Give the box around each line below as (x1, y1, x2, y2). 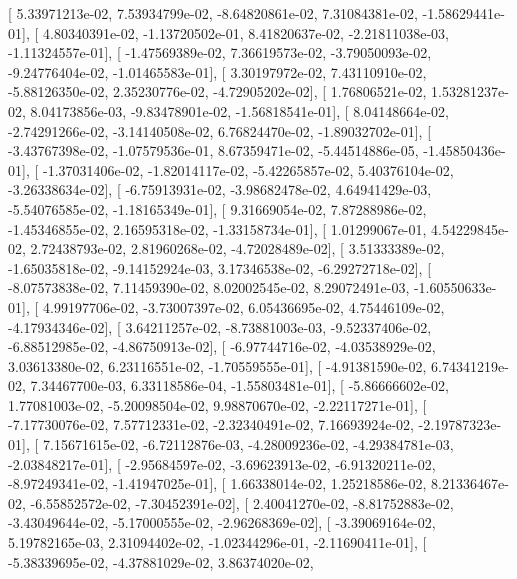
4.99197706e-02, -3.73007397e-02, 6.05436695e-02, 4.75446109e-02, (42, 296, 445, 317)
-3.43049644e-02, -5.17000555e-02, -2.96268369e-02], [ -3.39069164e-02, (8, 512, 436, 533)
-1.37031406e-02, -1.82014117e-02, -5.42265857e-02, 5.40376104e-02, (42, 159, 454, 180)
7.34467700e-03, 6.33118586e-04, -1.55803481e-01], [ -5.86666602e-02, (30, 375, 449, 396)
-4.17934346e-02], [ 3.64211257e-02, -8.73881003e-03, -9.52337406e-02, (8, 316, 432, 337)
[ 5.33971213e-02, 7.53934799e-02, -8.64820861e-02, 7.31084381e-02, (8, 3, 418, 23)
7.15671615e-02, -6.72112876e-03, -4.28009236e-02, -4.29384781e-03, (42, 434, 454, 455)
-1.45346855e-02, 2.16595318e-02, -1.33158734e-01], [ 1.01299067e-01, (8, 218, 427, 239)
